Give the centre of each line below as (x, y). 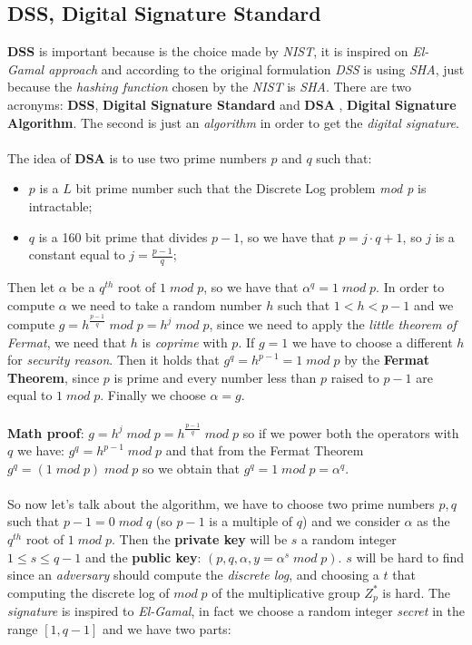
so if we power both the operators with (351, 432)
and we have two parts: (167, 628)
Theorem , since (54, 377)
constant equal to (77, 254)
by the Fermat (387, 360)
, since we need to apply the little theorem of (333, 324)
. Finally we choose (153, 395)
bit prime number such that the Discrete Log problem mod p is (251, 188)
